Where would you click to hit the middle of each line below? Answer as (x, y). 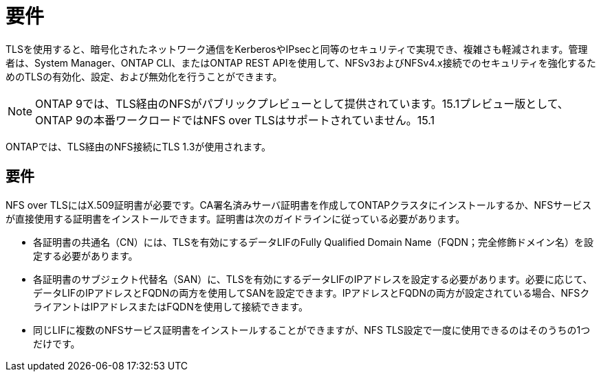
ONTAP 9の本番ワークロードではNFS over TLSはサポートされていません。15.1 (235, 120)
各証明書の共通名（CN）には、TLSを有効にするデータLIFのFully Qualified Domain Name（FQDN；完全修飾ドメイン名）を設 (314, 242)
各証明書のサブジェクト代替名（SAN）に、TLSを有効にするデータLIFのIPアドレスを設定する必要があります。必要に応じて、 (313, 279)
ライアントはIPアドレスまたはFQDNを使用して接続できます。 (171, 306)
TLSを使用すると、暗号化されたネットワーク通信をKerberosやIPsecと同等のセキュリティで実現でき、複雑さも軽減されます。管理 (297, 49)
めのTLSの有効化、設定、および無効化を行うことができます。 (144, 76)
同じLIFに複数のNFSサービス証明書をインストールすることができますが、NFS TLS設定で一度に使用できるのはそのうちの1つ (312, 330)
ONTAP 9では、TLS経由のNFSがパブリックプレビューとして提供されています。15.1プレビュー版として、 (302, 103)
